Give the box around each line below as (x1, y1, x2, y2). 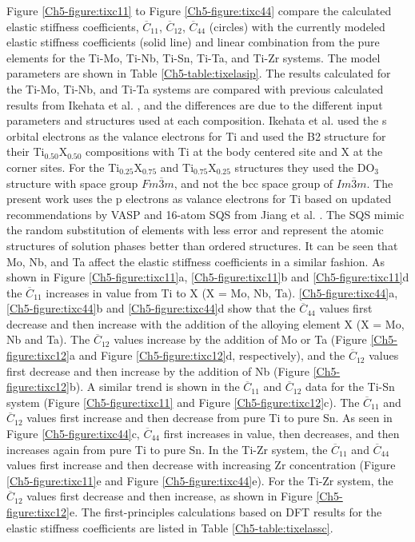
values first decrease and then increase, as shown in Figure (26, 488, 313, 504)
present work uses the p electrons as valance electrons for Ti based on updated (6, 190, 392, 207)
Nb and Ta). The (6, 331, 90, 348)
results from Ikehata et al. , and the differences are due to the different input (6, 96, 383, 113)
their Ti (6, 143, 45, 160)
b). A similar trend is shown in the (70, 378, 240, 395)
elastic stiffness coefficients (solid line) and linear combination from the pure (6, 34, 380, 50)
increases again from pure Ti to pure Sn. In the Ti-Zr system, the (6, 440, 328, 457)
